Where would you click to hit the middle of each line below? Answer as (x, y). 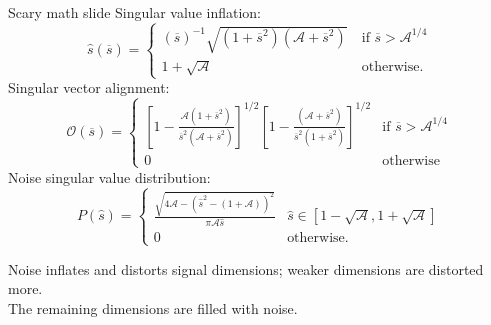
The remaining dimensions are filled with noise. (153, 307)
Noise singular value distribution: (109, 176)
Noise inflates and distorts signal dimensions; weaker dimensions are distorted (246, 268)
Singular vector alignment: (89, 87)
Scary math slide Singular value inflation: (134, 12)
